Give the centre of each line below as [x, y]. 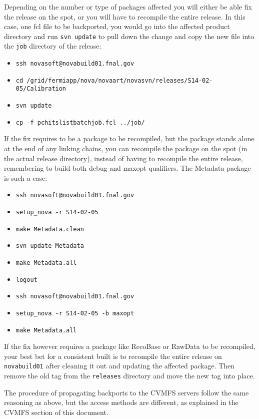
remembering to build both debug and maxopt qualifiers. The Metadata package [127, 168]
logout [26, 280]
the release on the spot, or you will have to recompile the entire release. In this [125, 16]
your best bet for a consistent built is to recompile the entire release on [113, 356]
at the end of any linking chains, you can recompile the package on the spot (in [126, 148]
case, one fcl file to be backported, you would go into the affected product [117, 26]
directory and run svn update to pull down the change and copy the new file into [129, 36]
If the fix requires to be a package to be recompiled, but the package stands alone [129, 138]
